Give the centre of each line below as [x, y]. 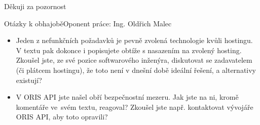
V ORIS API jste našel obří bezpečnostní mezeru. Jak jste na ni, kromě [127, 97]
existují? [29, 80]
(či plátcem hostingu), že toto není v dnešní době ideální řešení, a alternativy [136, 70]
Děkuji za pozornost [35, 6]
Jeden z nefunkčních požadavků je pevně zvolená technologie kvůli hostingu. [134, 40]
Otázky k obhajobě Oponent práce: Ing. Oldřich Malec [88, 23]
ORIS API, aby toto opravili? [62, 117]
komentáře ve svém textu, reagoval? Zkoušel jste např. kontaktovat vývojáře [135, 107]
